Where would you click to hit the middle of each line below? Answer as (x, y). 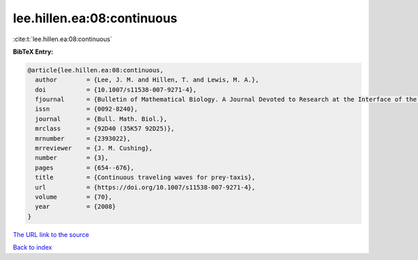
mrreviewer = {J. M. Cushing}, (94, 148)
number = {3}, (72, 158)
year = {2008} (76, 207)
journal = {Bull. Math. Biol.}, (101, 119)
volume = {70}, (74, 197)
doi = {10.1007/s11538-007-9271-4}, (116, 90)
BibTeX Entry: (33, 52)
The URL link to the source (51, 234)
